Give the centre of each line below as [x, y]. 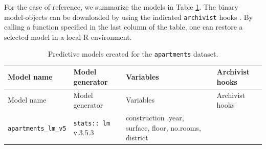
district [137, 138]
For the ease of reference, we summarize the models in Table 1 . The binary [121, 7]
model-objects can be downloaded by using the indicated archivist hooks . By [129, 17]
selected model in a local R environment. [68, 36]
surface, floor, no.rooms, [163, 127]
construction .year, [155, 117]
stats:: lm [92, 123]
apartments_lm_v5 [37, 128]
